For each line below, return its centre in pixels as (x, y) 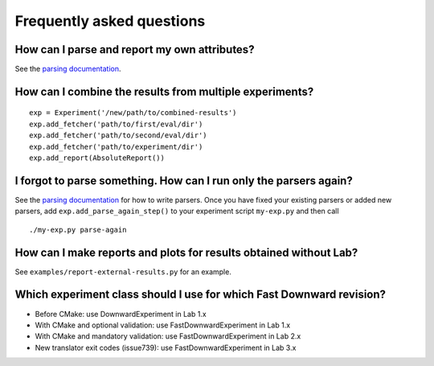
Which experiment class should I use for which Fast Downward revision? (200, 295)
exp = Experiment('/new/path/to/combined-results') (133, 113)
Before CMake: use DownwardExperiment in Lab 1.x (121, 314)
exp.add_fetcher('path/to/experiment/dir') (116, 146)
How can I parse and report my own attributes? (135, 49)
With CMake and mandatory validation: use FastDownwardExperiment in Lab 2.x (168, 336)
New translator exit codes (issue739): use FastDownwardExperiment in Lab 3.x (166, 347)
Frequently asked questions (110, 21)
